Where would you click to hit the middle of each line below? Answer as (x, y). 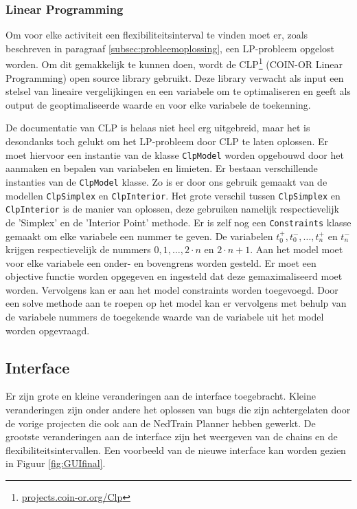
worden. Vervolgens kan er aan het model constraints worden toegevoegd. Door (172, 289)
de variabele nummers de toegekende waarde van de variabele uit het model (165, 317)
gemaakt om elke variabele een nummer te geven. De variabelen (139, 236)
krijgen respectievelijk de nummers (78, 249)
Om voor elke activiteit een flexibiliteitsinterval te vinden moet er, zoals (157, 35)
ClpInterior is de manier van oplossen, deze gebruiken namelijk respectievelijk (172, 209)
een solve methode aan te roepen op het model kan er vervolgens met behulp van (176, 303)
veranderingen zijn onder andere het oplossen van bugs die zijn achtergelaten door (178, 410)
